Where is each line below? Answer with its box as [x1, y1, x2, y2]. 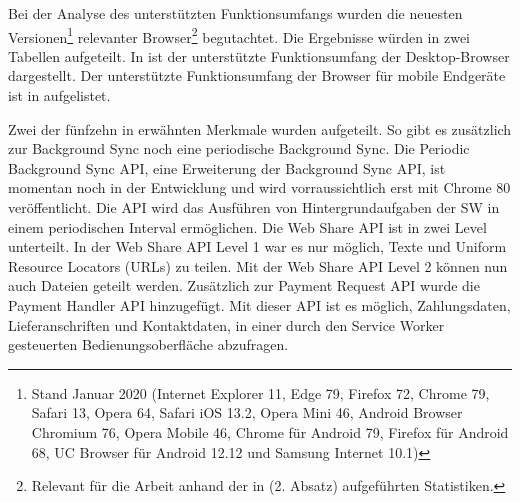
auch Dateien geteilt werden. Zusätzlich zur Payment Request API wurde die [8, 275, 480, 296]
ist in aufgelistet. [8, 85, 111, 106]
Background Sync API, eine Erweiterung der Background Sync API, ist [8, 157, 446, 178]
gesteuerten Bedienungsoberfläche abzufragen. [8, 334, 289, 355]
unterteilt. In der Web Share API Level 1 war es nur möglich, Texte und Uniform [8, 236, 507, 257]
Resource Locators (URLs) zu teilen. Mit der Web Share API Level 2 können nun [8, 255, 508, 276]
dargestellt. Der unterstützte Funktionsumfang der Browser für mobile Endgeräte [8, 65, 506, 86]
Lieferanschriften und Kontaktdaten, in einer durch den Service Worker [8, 314, 445, 335]
